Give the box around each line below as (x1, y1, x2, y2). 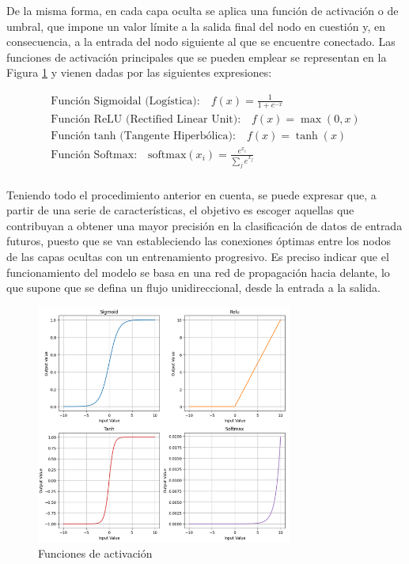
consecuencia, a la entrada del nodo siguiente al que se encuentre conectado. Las (6, 33, 396, 50)
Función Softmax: (51, 149, 138, 161)
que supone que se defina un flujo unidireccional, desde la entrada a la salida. (6, 279, 381, 296)
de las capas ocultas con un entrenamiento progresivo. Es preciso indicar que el (6, 248, 389, 264)
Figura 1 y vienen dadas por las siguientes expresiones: (6, 64, 272, 81)
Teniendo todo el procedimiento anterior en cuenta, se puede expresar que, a (6, 186, 377, 203)
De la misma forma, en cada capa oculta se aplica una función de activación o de (6, 2, 399, 18)
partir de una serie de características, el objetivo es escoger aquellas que (6, 202, 354, 218)
